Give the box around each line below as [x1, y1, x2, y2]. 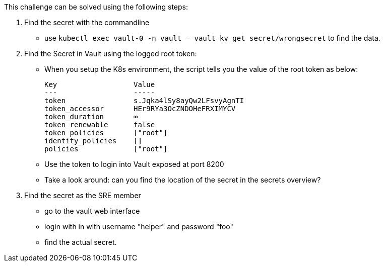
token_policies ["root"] [44, 129, 168, 137]
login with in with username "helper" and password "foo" [44, 222, 234, 231]
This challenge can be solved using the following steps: [4, 3, 188, 11]
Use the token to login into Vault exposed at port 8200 [44, 160, 224, 168]
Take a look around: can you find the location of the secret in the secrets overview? [44, 175, 321, 184]
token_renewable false [44, 121, 155, 129]
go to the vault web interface [44, 207, 140, 215]
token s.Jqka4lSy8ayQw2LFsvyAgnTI [44, 97, 244, 105]
